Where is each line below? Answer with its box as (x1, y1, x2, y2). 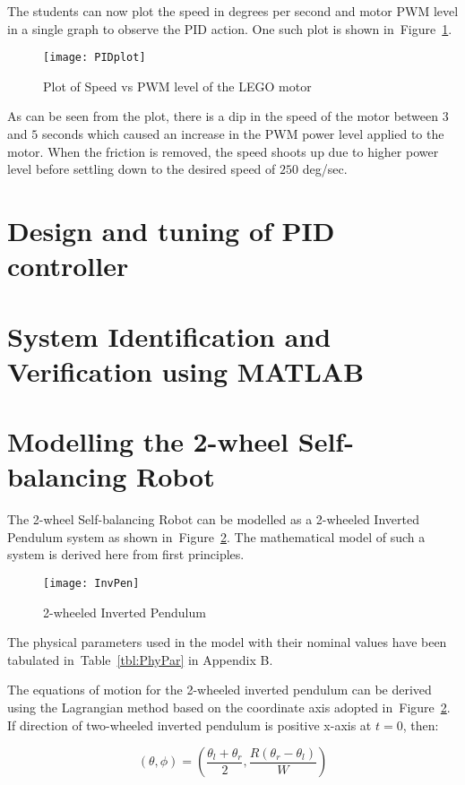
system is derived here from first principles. (7, 545, 245, 564)
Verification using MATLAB (7, 352, 365, 389)
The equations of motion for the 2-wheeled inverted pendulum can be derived (7, 680, 432, 699)
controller (7, 247, 129, 284)
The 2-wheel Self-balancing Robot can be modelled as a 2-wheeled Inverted (7, 510, 419, 529)
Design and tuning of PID (7, 212, 335, 248)
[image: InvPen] (43, 577, 140, 591)
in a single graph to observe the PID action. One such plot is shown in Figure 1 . (7, 19, 452, 38)
